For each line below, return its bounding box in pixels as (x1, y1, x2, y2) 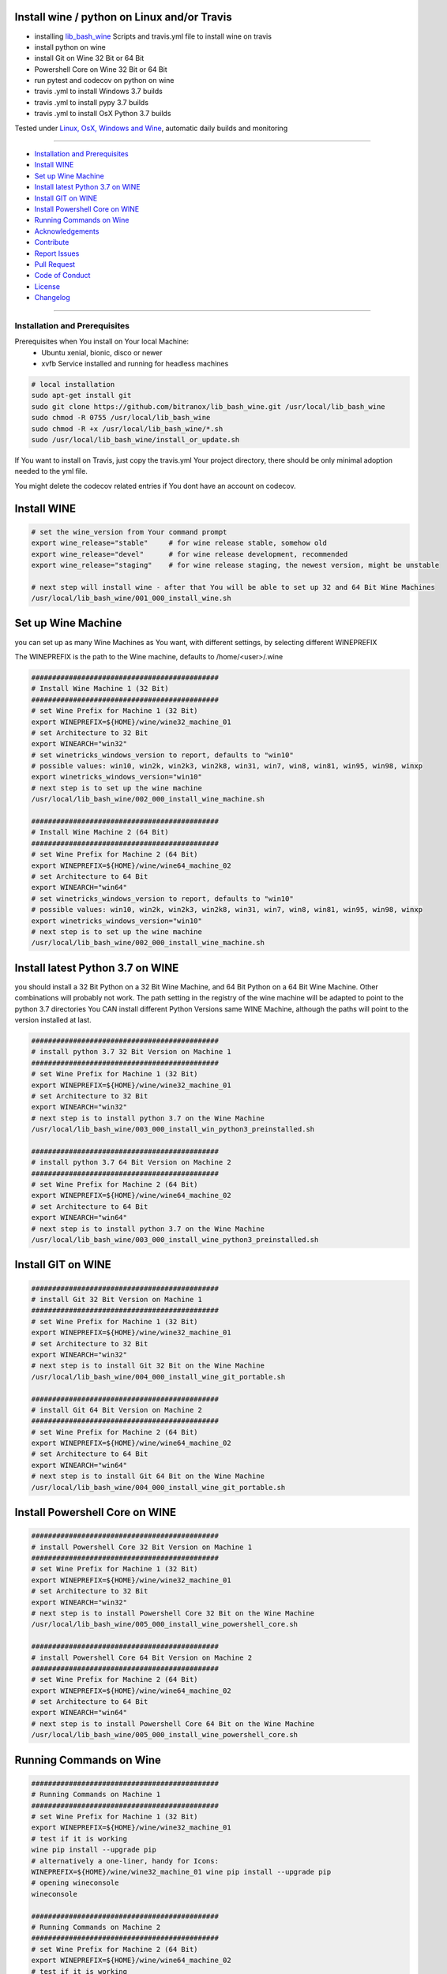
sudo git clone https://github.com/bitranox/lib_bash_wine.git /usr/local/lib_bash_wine (31, 402, 386, 411)
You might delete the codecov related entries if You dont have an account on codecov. (14, 481, 296, 490)
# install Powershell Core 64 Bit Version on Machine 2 (31, 1653, 253, 1662)
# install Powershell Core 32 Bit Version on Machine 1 (31, 1542, 253, 1552)
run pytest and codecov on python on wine (34, 76, 175, 85)
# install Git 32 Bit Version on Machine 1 (31, 1295, 203, 1304)
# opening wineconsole (31, 1878, 119, 1887)
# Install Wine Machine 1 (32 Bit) (31, 684, 169, 693)
